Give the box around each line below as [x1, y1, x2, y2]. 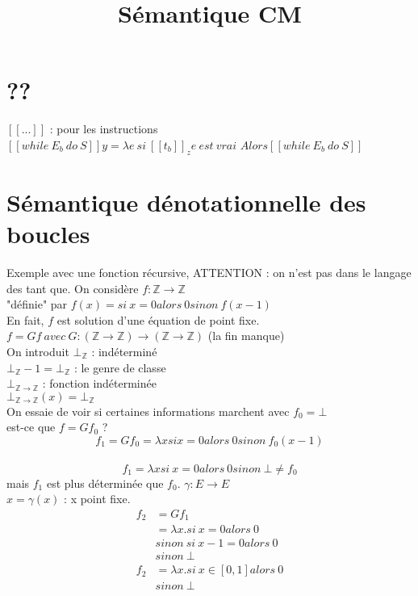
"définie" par [6, 296, 68, 313]
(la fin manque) [207, 327, 285, 344]
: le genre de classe [73, 359, 166, 376]
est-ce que [6, 418, 56, 435]
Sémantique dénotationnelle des [6, 185, 366, 218]
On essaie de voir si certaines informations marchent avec [6, 402, 290, 419]
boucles [6, 217, 90, 250]
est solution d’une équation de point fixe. [56, 311, 260, 328]
